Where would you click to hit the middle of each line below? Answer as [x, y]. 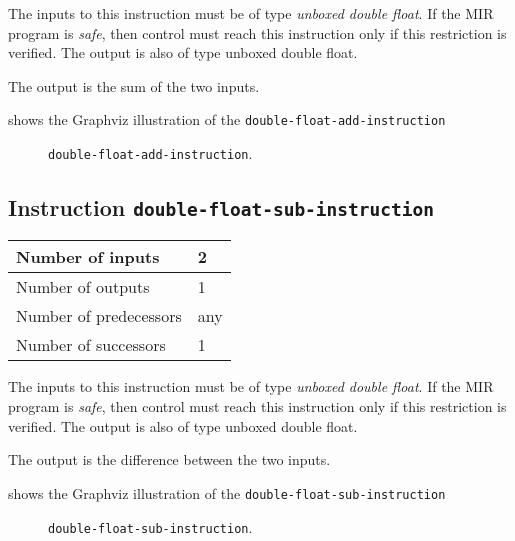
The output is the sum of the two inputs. [134, 85]
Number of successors [91, 345]
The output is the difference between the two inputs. [169, 459]
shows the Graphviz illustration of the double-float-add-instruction [227, 119]
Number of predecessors [99, 316]
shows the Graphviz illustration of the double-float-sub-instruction [227, 492]
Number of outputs [83, 287]
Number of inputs [88, 257]
